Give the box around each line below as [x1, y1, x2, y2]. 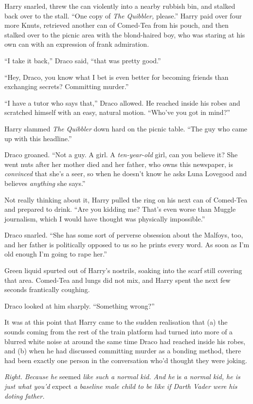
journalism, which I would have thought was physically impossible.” [4, 213, 205, 223]
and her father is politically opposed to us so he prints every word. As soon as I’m [4, 239, 250, 249]
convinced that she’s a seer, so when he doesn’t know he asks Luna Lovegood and [4, 168, 247, 179]
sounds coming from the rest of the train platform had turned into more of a [4, 327, 233, 337]
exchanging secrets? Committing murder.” [4, 81, 129, 92]
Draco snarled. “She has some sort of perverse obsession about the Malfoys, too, [4, 230, 243, 240]
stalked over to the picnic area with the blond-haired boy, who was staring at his [4, 29, 245, 39]
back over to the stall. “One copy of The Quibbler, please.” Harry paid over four [4, 10, 242, 20]
